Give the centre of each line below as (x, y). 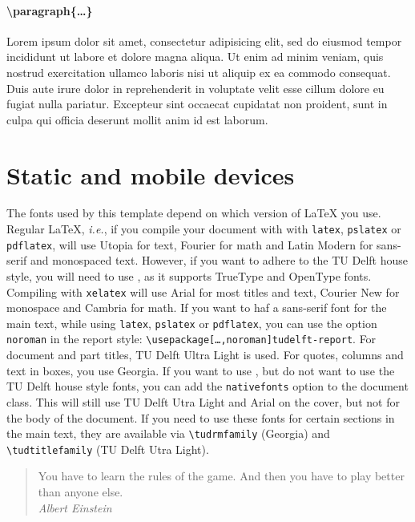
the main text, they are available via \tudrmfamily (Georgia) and (168, 433)
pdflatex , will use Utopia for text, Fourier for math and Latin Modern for (190, 244)
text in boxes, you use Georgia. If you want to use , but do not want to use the (201, 370)
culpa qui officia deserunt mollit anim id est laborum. (137, 119)
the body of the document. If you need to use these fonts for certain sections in (201, 417)
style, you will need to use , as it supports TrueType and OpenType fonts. (189, 275)
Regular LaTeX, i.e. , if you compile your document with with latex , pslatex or (204, 229)
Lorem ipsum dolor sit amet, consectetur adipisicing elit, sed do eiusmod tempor (204, 40)
